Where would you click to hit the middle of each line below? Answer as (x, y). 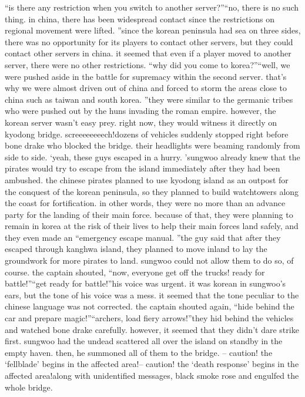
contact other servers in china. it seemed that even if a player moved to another (148, 53)
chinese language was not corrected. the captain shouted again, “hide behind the (150, 306)
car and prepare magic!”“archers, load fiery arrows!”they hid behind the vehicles (149, 318)
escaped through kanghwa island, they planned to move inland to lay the (136, 249)
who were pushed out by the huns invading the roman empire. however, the (140, 111)
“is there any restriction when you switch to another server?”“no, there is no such (152, 7)
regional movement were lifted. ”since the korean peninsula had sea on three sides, (153, 30)
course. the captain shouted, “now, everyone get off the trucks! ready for (135, 272)
